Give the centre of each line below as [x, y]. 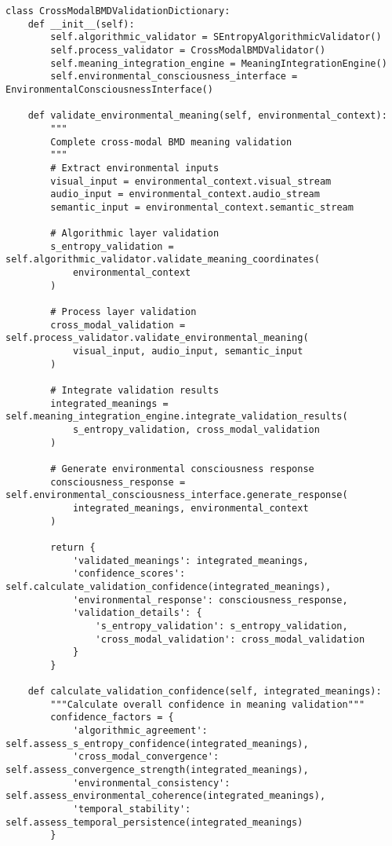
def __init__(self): [81, 24]
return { [73, 547]
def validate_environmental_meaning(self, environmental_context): [207, 116]
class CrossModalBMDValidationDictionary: [118, 11]
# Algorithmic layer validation [135, 234]
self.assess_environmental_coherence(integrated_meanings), [166, 796]
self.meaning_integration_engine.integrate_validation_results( [177, 417]
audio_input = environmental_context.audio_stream [185, 194]
